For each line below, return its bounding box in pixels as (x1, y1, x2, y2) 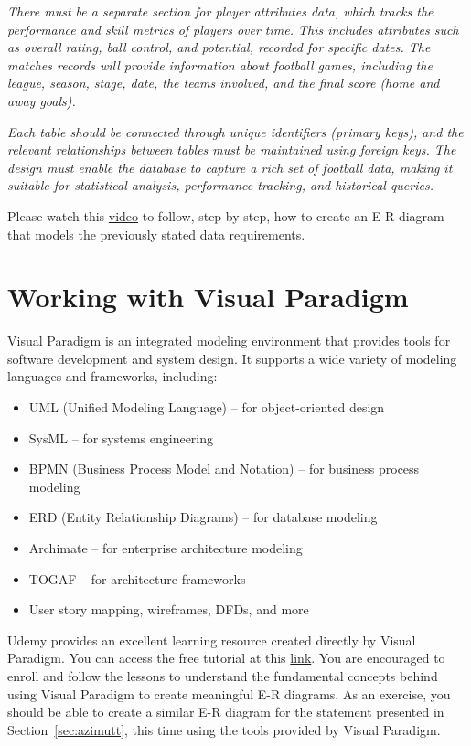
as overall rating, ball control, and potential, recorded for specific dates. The (7, 37, 431, 57)
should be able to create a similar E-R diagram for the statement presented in (7, 702, 444, 721)
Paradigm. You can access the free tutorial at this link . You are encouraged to (7, 648, 445, 667)
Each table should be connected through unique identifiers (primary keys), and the (7, 122, 464, 141)
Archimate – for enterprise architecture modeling (28, 538, 303, 557)
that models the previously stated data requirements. (7, 224, 305, 243)
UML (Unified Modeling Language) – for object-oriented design (28, 398, 385, 417)
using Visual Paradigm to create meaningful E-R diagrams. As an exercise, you (7, 684, 451, 703)
